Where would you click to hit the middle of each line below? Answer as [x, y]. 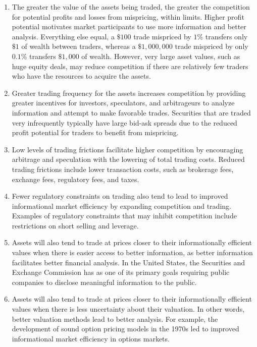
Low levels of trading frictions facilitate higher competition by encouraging [127, 149]
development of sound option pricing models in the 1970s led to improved [125, 329]
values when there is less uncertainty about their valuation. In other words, [128, 309]
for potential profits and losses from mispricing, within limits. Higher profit [128, 16]
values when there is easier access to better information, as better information [132, 252]
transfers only [226, 36]
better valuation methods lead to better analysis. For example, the [115, 319]
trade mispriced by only [212, 46]
